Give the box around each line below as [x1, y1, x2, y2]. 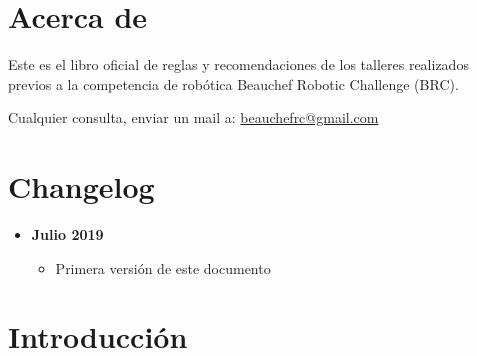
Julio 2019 [31, 224, 104, 245]
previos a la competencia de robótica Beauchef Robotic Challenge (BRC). [8, 73, 459, 94]
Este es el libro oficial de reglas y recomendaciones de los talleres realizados [8, 54, 469, 75]
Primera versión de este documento [55, 257, 271, 278]
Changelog [8, 166, 155, 207]
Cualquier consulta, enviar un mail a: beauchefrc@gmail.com [8, 107, 379, 128]
